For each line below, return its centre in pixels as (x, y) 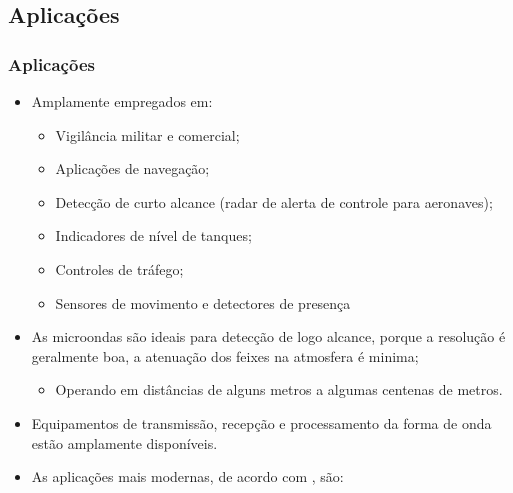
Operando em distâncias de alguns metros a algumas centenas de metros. (279, 389)
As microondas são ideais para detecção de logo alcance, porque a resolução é (268, 336)
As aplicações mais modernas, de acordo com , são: (187, 476)
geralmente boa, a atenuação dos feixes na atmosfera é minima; (225, 355)
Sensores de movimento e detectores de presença (203, 302)
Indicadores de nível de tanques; (153, 235)
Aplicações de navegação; (132, 168)
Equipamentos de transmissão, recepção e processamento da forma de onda (261, 422)
